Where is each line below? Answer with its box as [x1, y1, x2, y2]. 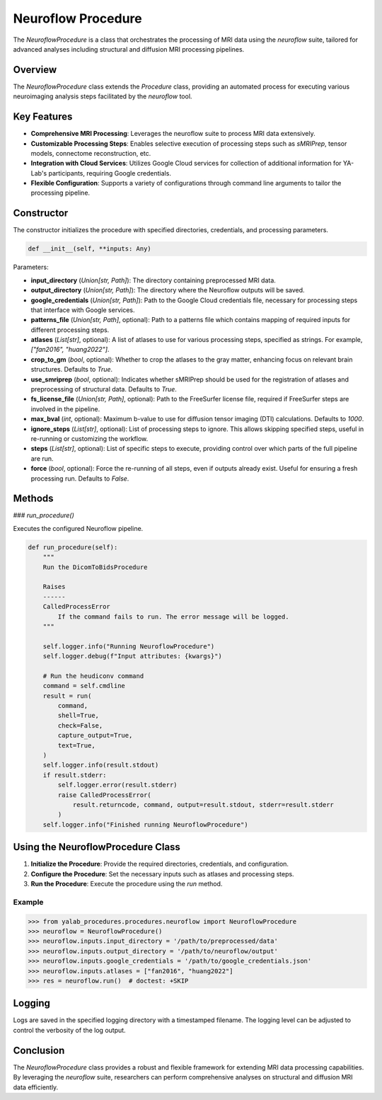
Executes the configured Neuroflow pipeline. [13, 524, 144, 532]
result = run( [42, 692, 92, 700]
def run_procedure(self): [28, 543, 118, 551]
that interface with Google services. [30, 305, 135, 314]
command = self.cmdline [42, 682, 125, 690]
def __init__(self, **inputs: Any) [28, 245, 151, 253]
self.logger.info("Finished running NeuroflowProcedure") [42, 820, 248, 828]
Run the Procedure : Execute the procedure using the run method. [30, 880, 223, 888]
